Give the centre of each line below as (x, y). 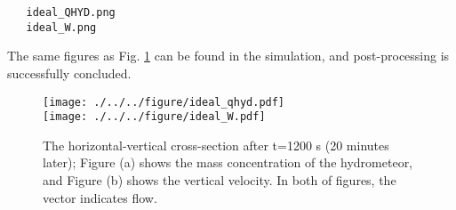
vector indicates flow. (100, 197)
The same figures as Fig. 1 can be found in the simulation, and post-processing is (228, 56)
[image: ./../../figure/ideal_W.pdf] (154, 117)
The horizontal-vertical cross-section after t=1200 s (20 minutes (216, 145)
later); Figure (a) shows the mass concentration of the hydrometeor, (228, 162)
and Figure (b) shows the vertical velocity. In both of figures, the (220, 180)
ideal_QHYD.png (71, 12)
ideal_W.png (61, 27)
